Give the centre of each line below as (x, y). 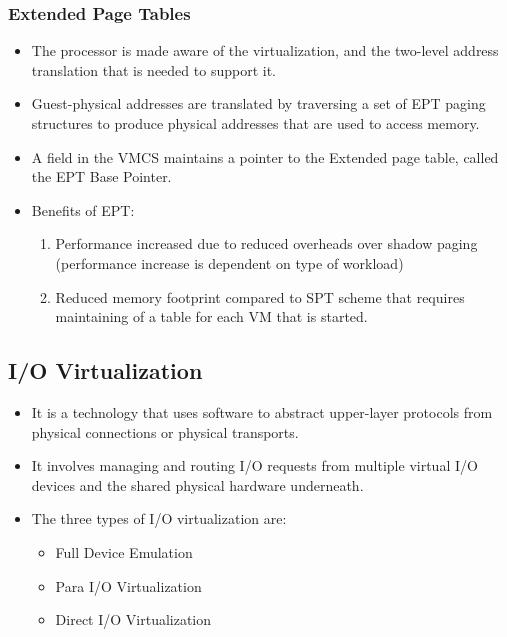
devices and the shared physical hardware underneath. (197, 484)
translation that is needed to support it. (153, 69)
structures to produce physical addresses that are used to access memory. (255, 123)
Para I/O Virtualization (128, 585)
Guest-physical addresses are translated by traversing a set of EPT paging (258, 103)
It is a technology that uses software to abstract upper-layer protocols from (262, 411)
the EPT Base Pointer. (101, 176)
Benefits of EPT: (83, 209)
